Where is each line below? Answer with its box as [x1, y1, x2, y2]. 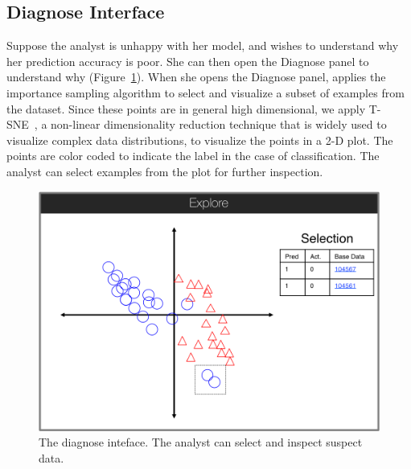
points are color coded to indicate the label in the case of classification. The [6, 147, 380, 164]
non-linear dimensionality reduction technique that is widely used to [51, 116, 387, 133]
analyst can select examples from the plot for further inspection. [6, 163, 323, 179]
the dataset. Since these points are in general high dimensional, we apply [6, 100, 366, 117]
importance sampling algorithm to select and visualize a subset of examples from [6, 84, 405, 101]
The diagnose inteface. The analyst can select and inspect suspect [39, 434, 363, 450]
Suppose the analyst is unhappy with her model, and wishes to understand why [6, 37, 399, 54]
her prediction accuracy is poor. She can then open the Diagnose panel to [6, 52, 369, 69]
